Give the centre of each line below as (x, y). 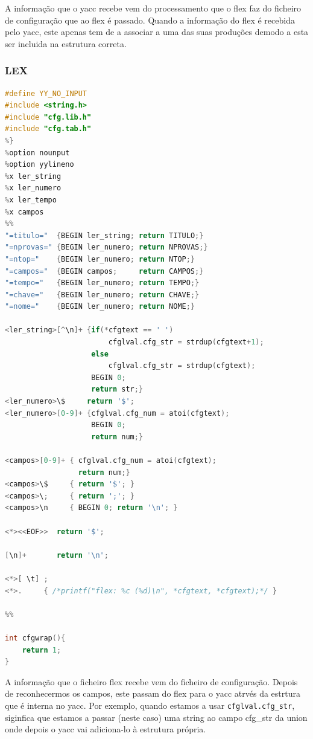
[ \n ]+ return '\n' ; (57, 555)
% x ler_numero (33, 188)
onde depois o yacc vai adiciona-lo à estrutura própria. (106, 729)
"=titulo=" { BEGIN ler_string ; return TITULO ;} (104, 235)
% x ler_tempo (31, 200)
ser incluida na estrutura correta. (66, 43)
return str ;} (117, 389)
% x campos (24, 212)
